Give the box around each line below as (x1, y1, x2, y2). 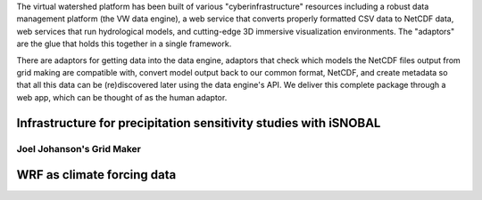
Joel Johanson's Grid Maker (16, 142, 142, 155)
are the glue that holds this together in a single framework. (16, 38, 232, 49)
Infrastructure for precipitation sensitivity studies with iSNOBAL (16, 116, 381, 131)
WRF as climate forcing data (16, 167, 177, 182)
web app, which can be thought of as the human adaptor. (16, 92, 228, 102)
